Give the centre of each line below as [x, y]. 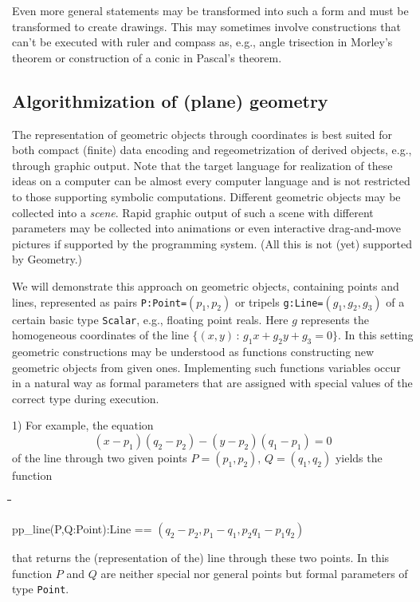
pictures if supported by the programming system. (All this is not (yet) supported [212, 243]
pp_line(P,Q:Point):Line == [82, 529]
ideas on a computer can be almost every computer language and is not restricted [211, 181]
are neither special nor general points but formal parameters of [254, 573]
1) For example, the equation [83, 425]
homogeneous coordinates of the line [100, 335]
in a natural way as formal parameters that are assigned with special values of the [212, 383]
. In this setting [375, 335]
